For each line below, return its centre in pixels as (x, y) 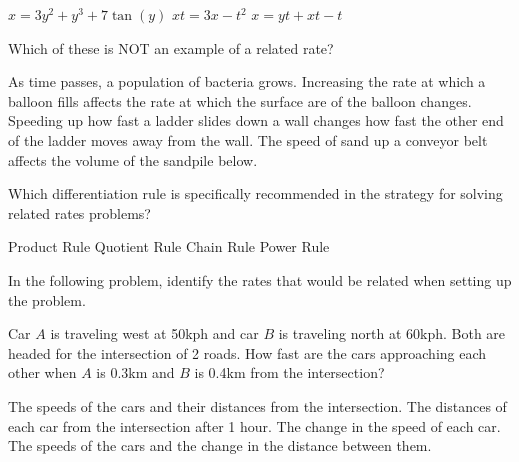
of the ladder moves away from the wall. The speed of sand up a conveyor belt (248, 139)
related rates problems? (79, 212)
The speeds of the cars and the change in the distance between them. (220, 445)
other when (42, 372)
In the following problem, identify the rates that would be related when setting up (260, 279)
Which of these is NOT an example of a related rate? (171, 47)
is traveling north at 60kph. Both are (392, 333)
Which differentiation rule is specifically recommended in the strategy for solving (255, 193)
